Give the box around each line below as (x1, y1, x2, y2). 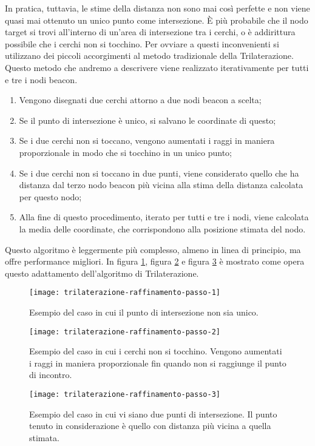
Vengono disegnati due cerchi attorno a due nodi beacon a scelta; (19, 93, 262, 106)
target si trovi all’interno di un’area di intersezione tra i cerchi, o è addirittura (5, 25, 296, 38)
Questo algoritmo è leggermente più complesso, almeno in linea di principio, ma (5, 243, 301, 255)
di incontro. (29, 368, 72, 381)
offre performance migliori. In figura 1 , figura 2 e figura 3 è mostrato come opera (5, 255, 305, 268)
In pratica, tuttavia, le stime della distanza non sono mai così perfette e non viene (5, 2, 310, 14)
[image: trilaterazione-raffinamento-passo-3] (29, 390, 220, 399)
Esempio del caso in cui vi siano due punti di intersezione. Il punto (29, 407, 277, 420)
